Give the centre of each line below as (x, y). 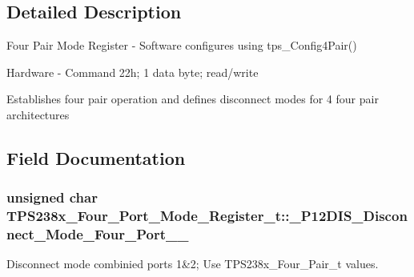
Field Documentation (96, 157)
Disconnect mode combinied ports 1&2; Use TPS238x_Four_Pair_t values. (193, 264)
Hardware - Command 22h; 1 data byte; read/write (133, 72)
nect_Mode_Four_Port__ (98, 234)
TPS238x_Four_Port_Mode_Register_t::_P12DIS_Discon (207, 216)
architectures (38, 114)
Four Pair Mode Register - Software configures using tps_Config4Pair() (182, 45)
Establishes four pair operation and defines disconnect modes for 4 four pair (193, 99)
